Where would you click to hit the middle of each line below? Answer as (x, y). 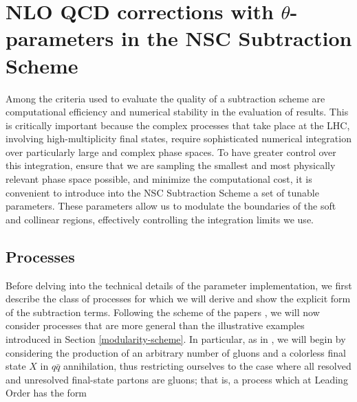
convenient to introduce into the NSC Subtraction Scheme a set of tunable (162, 192)
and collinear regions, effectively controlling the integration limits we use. (160, 219)
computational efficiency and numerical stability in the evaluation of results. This (177, 112)
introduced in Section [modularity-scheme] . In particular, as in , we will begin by (176, 339)
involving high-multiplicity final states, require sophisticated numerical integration (178, 138)
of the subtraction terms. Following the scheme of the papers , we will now (163, 312)
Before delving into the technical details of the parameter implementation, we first (179, 285)
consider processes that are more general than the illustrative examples (155, 325)
